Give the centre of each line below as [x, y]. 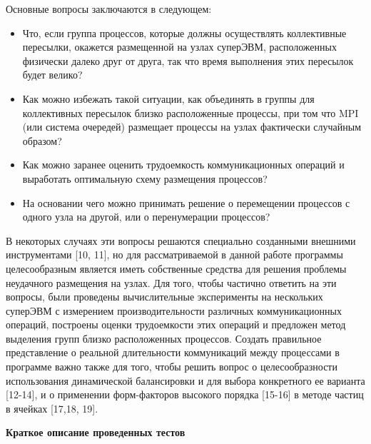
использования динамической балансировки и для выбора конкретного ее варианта [185, 380]
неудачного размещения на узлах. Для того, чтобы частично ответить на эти [171, 282]
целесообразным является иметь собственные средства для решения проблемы [176, 268]
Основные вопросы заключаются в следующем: [109, 9]
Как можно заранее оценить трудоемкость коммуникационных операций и [183, 165]
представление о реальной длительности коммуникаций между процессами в [173, 352]
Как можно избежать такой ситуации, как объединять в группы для [168, 98]
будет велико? [52, 75]
